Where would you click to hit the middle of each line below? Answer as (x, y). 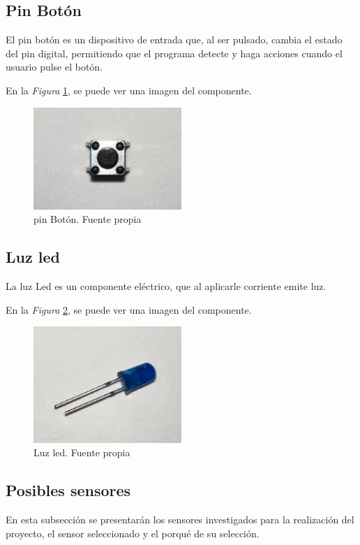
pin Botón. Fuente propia (88, 219)
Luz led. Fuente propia (82, 452)
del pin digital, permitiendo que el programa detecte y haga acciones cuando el (174, 53)
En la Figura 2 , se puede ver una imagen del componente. (129, 309)
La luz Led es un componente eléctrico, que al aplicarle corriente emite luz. (166, 286)
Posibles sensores (68, 490)
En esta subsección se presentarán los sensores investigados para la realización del (180, 519)
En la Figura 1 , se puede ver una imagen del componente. (129, 90)
